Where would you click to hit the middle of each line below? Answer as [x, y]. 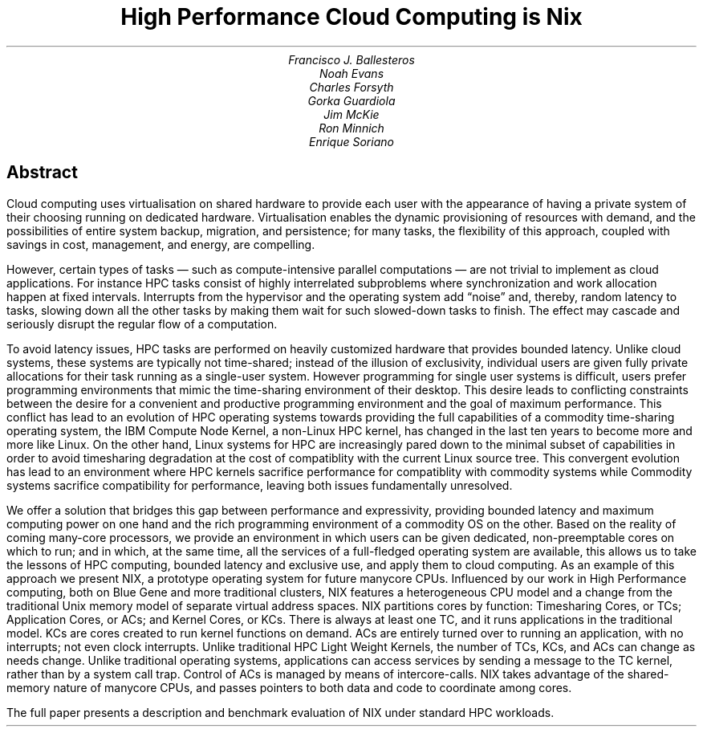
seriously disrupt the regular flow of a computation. [142, 324]
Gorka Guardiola [351, 100]
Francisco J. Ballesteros [351, 59]
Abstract [42, 173]
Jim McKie [351, 114]
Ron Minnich [351, 128]
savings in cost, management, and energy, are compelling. [161, 244]
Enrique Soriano [351, 141]
